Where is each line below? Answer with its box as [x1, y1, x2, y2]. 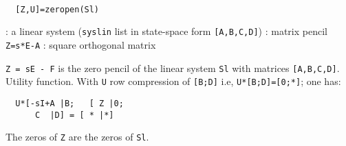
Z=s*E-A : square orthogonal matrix [6, 37, 156, 51]
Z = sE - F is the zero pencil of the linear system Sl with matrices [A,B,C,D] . [6, 60, 340, 75]
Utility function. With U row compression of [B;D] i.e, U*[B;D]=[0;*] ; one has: [6, 74, 341, 88]
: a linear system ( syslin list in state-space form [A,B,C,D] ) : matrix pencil [6, 24, 327, 38]
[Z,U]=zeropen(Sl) [15, 4, 100, 14]
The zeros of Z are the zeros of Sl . [6, 130, 149, 144]
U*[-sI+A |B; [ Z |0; [15, 98, 124, 108]
